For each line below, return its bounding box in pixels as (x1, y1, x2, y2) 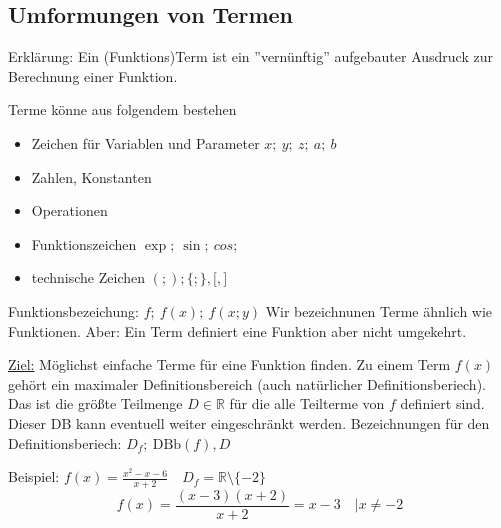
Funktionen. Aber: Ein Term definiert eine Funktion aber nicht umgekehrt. (8, 320, 467, 341)
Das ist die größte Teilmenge (8, 393, 183, 414)
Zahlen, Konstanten (31, 166, 152, 187)
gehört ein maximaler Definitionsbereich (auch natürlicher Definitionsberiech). (8, 373, 486, 394)
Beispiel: (8, 466, 60, 487)
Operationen (31, 200, 108, 221)
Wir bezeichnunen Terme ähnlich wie (265, 300, 493, 321)
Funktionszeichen (31, 233, 137, 254)
